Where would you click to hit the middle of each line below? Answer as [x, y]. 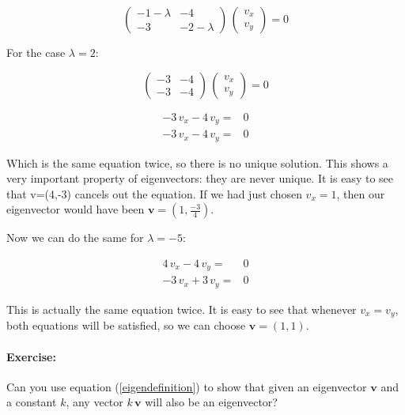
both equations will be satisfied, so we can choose [126, 325]
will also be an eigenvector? [211, 402]
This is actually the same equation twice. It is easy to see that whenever [182, 309]
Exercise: [31, 356]
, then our [361, 193]
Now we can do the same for [75, 238]
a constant [32, 402]
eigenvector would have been [76, 209]
